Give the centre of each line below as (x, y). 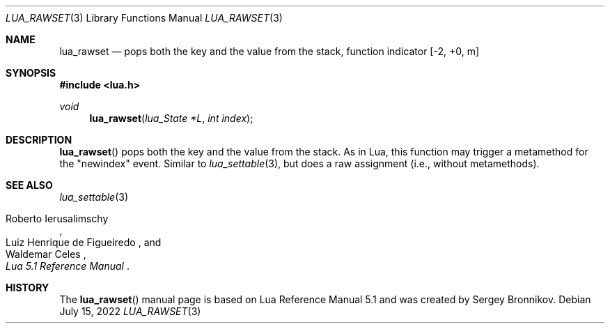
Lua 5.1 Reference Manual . (68, 266)
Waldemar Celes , (46, 254)
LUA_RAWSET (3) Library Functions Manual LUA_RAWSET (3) (144, 18)
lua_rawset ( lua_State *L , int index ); (171, 118)
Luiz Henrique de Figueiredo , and (84, 242)
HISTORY (28, 288)
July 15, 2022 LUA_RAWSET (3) (130, 311)
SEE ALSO (29, 185)
